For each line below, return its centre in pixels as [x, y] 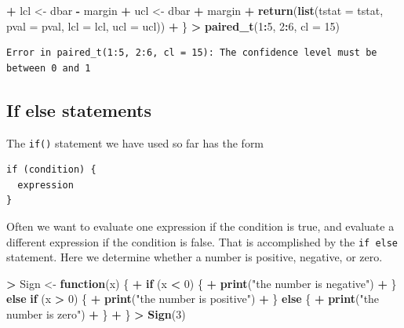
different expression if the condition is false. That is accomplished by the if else [202, 241]
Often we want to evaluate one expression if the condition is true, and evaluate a [200, 226]
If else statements [79, 109]
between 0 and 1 [49, 68]
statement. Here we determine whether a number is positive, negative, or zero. [195, 257]
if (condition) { [51, 170]
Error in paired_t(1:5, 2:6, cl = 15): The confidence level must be [192, 53]
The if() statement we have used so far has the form [135, 142]
